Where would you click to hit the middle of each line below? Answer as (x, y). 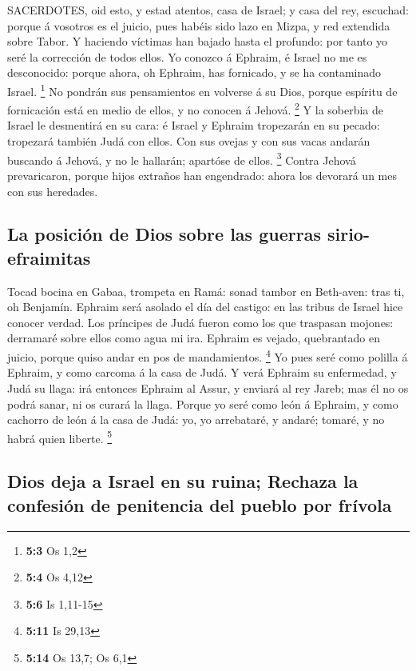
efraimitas (49, 257)
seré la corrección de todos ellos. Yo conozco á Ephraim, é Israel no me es (187, 56)
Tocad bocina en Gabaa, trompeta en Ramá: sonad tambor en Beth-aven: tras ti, (206, 291)
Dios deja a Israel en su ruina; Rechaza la (183, 481)
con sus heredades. (53, 191)
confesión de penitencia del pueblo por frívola (200, 504)
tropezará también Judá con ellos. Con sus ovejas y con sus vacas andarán (189, 141)
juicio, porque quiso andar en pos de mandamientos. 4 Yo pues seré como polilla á (208, 355)
